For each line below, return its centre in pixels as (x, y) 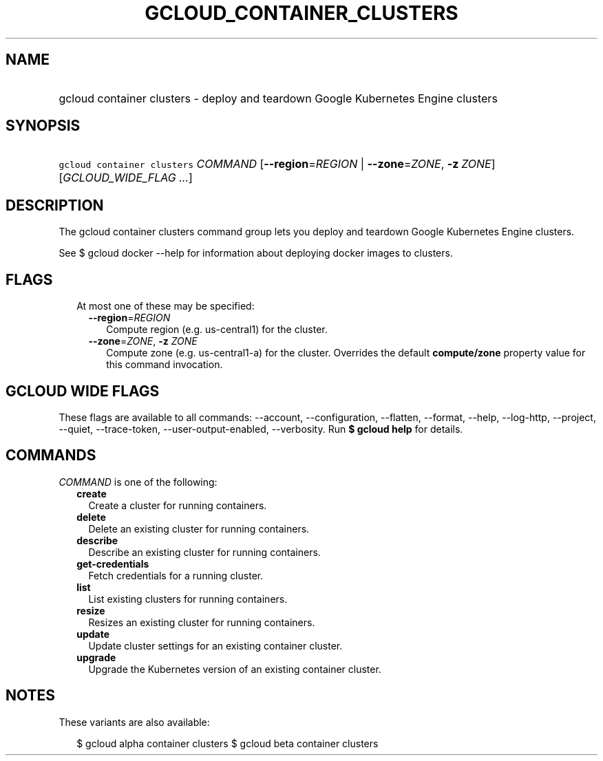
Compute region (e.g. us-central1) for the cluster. (217, 330)
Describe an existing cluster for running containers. (204, 552)
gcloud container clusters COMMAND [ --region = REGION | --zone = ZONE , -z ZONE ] (277, 164)
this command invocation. (165, 365)
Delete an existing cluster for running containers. (199, 528)
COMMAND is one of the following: (138, 482)
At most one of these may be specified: (166, 306)
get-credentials (113, 564)
